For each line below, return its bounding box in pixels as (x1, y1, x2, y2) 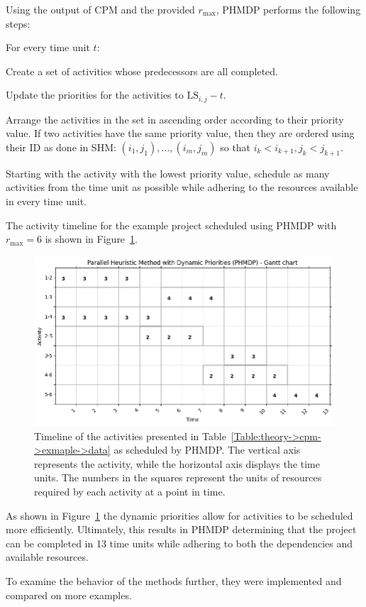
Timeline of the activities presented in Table (34, 428, 226, 443)
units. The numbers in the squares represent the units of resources (34, 470, 322, 485)
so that (220, 140, 251, 155)
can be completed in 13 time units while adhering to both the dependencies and (6, 535, 353, 550)
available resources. (6, 549, 89, 564)
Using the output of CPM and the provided (6, 2, 195, 16)
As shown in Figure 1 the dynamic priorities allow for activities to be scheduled (6, 508, 353, 523)
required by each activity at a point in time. (34, 483, 226, 498)
